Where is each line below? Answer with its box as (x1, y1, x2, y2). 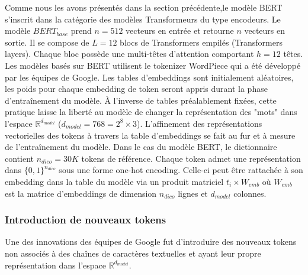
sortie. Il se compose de (5, 36, 89, 48)
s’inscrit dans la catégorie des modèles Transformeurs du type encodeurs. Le (5, 12, 281, 25)
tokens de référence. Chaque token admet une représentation (81, 152, 301, 164)
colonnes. (233, 187, 267, 199)
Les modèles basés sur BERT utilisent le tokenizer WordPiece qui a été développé (5, 59, 301, 71)
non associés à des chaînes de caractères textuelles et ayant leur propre (5, 247, 261, 259)
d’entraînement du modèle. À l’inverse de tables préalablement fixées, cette (5, 94, 277, 106)
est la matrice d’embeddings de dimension (5, 187, 157, 199)
